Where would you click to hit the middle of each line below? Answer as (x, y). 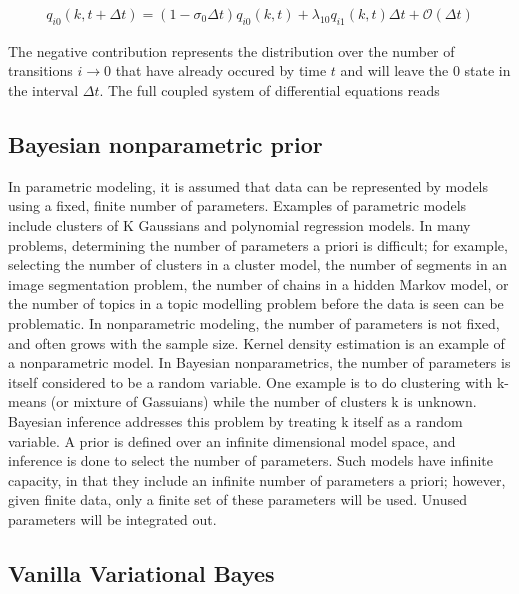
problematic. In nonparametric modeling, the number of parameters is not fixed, (254, 322)
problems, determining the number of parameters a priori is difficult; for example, (258, 244)
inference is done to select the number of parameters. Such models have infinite (250, 460)
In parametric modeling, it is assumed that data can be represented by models (248, 185)
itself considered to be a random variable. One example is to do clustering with (250, 381)
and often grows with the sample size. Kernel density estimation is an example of (256, 342)
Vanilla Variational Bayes (141, 572)
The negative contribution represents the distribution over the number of (231, 50)
